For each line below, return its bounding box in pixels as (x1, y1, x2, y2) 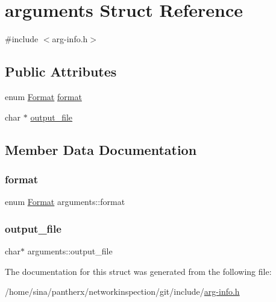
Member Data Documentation (5, 140, 197, 159)
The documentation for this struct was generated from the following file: (5, 265, 272, 277)
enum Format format (5, 90, 82, 102)
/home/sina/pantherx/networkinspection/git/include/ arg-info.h (5, 285, 240, 298)
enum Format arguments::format (5, 195, 125, 208)
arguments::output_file (27, 244, 113, 257)
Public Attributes (5, 62, 117, 81)
